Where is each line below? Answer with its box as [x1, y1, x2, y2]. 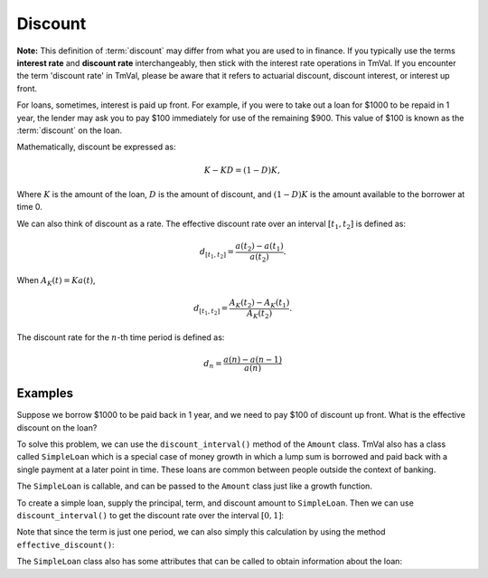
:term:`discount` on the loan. [16, 125, 122, 136]
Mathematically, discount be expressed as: [16, 141, 176, 153]
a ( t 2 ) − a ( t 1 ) [235, 241, 284, 253]
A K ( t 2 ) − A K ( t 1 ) [229, 298, 290, 310]
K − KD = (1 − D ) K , [203, 166, 280, 175]
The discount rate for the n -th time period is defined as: [16, 331, 225, 343]
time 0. [16, 202, 42, 213]
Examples [16, 385, 74, 402]
